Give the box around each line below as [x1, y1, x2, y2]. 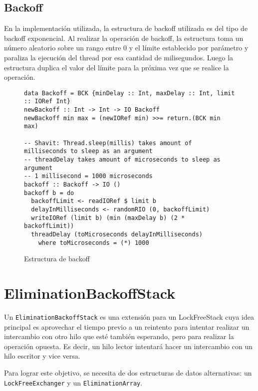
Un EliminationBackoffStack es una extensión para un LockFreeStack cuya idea [4, 311, 254, 322]
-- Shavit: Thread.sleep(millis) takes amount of [24, 139, 192, 147]
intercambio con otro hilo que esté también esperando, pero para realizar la [4, 331, 234, 342]
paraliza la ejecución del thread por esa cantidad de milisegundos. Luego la [4, 52, 234, 62]
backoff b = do [24, 189, 74, 196]
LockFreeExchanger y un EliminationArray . [4, 377, 143, 388]
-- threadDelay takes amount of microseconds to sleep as [24, 156, 221, 164]
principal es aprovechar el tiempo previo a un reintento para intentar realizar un [4, 321, 250, 332]
